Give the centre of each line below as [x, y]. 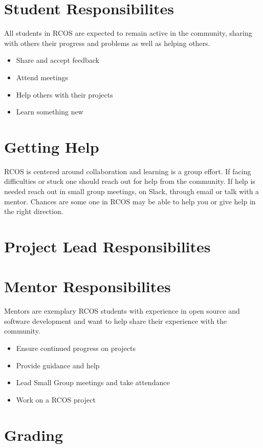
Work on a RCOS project [56, 399]
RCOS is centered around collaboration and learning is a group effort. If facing [128, 171]
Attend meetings [42, 77]
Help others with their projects [64, 94]
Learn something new [50, 112]
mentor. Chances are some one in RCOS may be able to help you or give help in [130, 201]
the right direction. [34, 211]
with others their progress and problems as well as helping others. [107, 43]
